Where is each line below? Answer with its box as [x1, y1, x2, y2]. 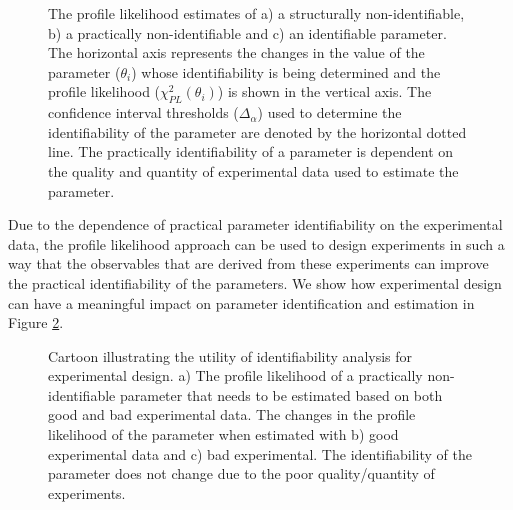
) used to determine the [257, 102, 402, 123]
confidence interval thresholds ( [48, 102, 239, 123]
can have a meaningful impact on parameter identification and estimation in [8, 292, 475, 313]
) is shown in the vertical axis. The [217, 81, 432, 102]
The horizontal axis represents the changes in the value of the [48, 42, 425, 63]
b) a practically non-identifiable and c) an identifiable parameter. [48, 22, 447, 43]
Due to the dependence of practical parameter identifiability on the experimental [8, 214, 503, 235]
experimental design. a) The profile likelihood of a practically [48, 365, 423, 386]
